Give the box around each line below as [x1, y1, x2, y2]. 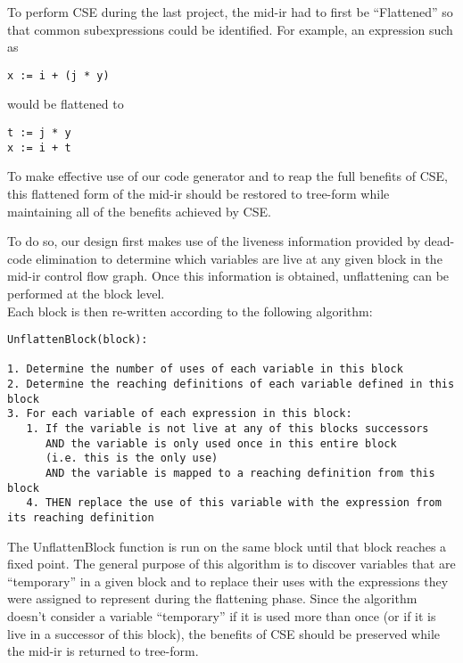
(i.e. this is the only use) [45, 452, 219, 465]
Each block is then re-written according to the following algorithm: [7, 301, 373, 320]
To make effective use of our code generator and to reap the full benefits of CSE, [7, 167, 448, 185]
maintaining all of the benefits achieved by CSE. [7, 201, 271, 220]
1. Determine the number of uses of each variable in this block [7, 363, 403, 376]
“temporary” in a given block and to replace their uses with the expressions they [7, 571, 449, 590]
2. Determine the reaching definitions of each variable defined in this [7, 378, 455, 391]
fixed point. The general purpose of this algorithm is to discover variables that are [7, 554, 456, 573]
